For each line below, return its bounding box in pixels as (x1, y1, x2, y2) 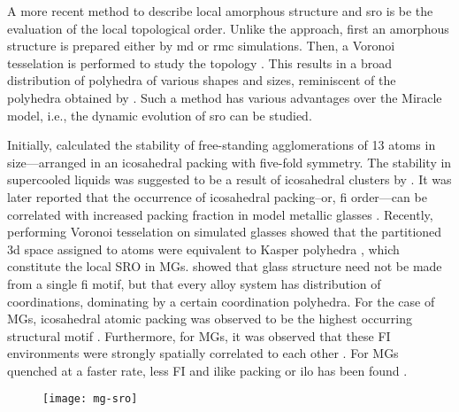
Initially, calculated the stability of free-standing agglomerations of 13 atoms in (7, 136, 436, 154)
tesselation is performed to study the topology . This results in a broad (7, 53, 393, 72)
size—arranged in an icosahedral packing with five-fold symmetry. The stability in (7, 152, 452, 171)
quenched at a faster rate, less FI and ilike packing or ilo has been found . (7, 361, 408, 379)
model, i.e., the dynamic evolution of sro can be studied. (7, 105, 312, 124)
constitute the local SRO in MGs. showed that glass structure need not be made (7, 257, 442, 276)
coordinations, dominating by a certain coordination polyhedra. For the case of (7, 292, 435, 310)
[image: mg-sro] (42, 393, 138, 406)
